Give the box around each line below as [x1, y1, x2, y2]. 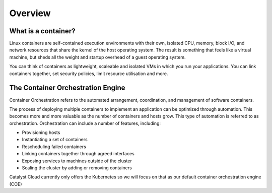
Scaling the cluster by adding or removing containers [22, 165, 132, 171]
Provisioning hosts [22, 130, 60, 136]
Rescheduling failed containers [22, 144, 87, 150]
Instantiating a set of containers [22, 137, 88, 143]
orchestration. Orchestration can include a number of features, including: [9, 120, 161, 126]
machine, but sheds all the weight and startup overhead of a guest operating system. [9, 54, 186, 60]
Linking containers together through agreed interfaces [22, 151, 134, 157]
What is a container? [9, 27, 76, 35]
